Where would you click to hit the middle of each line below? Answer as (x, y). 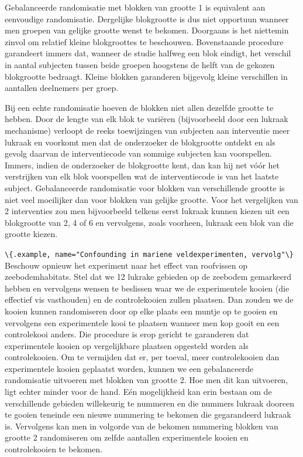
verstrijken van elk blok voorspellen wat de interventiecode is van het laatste (142, 176)
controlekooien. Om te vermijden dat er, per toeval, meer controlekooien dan (142, 357)
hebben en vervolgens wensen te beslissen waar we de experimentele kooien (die (147, 288)
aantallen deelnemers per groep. (62, 88)
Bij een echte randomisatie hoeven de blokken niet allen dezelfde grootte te (139, 107)
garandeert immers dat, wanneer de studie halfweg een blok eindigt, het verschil (148, 53)
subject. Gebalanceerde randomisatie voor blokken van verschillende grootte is (145, 187)
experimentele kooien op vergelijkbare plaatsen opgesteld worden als (127, 345)
